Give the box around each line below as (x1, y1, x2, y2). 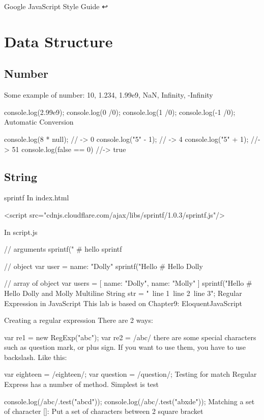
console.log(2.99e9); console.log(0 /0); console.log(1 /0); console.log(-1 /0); (4, 106, 236, 117)
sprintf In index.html (4, 192, 69, 203)
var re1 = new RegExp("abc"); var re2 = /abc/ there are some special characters (4, 332, 256, 342)
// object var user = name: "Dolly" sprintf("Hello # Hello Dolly (4, 260, 203, 271)
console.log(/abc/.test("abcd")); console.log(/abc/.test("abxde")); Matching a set (4, 396, 255, 406)
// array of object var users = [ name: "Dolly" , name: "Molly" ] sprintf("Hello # (4, 278, 252, 288)
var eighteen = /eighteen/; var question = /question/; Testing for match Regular (4, 369, 257, 379)
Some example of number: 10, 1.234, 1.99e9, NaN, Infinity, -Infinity (4, 89, 213, 100)
